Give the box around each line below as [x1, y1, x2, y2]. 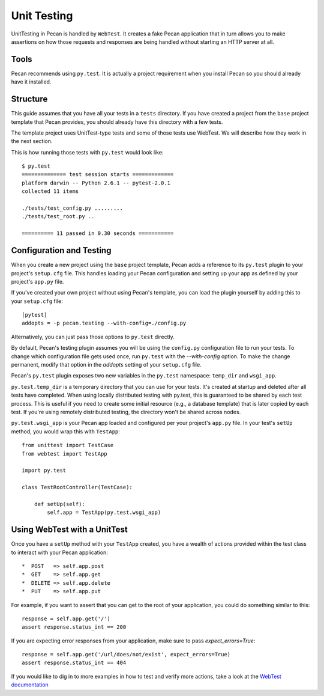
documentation [11, 681, 49, 688]
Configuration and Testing [11, 245, 112, 255]
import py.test [22, 467, 67, 474]
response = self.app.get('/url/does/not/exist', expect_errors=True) [22, 651, 231, 658]
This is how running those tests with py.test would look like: [11, 148, 164, 156]
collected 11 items [22, 188, 79, 195]
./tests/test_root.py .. [22, 213, 95, 220]
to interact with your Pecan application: [11, 549, 108, 556]
